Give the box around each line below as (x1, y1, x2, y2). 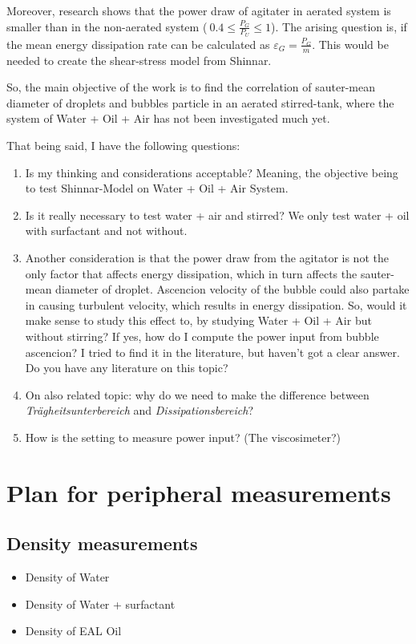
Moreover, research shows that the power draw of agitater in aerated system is (6, 2, 391, 18)
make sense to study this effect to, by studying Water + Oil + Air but (25, 312, 372, 329)
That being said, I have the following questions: (6, 137, 240, 154)
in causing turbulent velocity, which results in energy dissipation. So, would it (25, 296, 407, 313)
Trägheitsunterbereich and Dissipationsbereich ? (25, 402, 253, 419)
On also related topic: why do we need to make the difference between (25, 386, 370, 403)
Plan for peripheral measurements (6, 476, 391, 508)
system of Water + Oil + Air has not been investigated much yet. (6, 110, 330, 127)
